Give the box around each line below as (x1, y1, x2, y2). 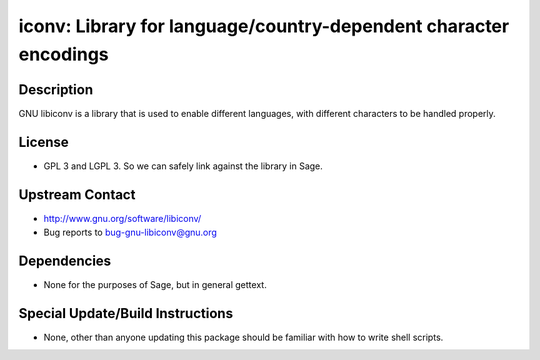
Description (18, 81, 94, 98)
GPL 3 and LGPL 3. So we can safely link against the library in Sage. (43, 160, 324, 172)
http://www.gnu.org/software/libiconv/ (43, 212, 202, 224)
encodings (18, 43, 109, 65)
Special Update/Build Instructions (18, 305, 234, 322)
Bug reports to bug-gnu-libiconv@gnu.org (43, 226, 217, 239)
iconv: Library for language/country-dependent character (18, 15, 510, 37)
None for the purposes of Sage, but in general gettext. (43, 278, 267, 290)
